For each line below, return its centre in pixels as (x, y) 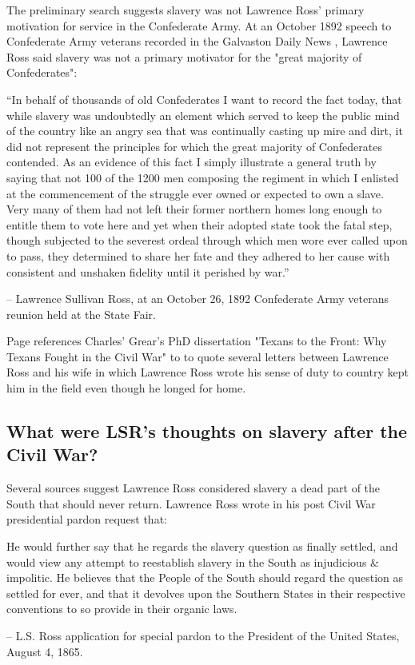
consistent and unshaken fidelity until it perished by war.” (148, 271)
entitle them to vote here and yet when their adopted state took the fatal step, (200, 224)
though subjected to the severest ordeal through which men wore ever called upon (207, 240)
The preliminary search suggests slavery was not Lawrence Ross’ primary (186, 10)
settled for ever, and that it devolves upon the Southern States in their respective (206, 593)
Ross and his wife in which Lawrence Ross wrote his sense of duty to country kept (207, 372)
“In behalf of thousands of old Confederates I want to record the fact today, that (204, 99)
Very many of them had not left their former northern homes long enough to (194, 209)
